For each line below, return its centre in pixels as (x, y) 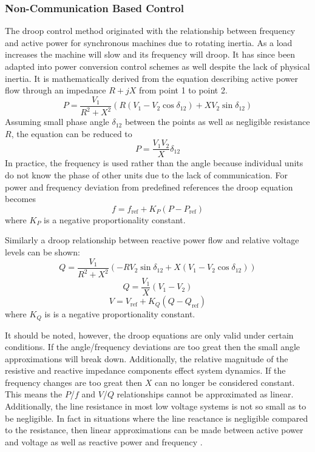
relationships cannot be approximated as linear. (205, 394)
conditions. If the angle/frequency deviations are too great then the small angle (153, 347)
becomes (21, 199)
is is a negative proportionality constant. (120, 314)
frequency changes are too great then (74, 382)
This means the (34, 394)
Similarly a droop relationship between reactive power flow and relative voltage (152, 240)
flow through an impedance (56, 90)
